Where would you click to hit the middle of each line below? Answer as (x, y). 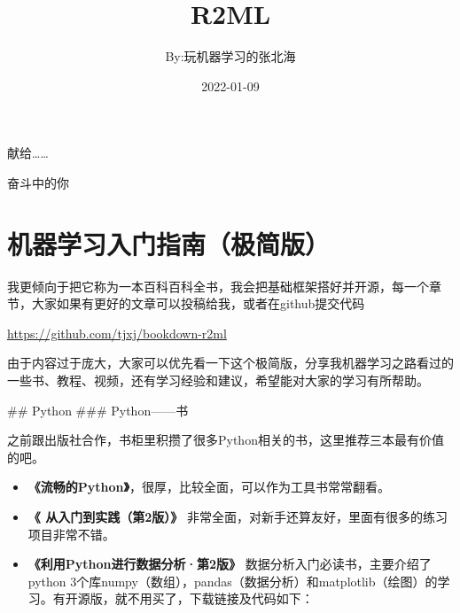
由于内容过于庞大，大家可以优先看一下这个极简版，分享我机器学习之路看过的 (230, 363)
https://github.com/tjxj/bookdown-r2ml (117, 333)
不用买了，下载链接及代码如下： (220, 598)
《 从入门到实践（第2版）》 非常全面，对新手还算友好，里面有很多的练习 (238, 516)
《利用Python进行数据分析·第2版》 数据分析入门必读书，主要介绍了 (230, 564)
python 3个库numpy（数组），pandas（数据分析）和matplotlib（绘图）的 (233, 581)
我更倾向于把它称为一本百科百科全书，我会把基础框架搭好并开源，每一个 (218, 286)
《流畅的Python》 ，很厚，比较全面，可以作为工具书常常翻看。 (209, 487)
